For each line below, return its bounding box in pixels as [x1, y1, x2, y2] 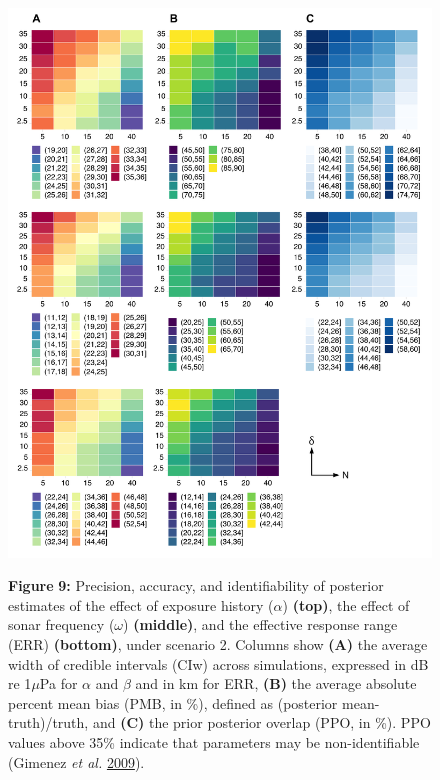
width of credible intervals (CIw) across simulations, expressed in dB [8, 653, 429, 674]
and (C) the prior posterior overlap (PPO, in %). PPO [92, 712, 431, 733]
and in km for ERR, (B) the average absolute [135, 673, 417, 694]
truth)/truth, [8, 712, 89, 733]
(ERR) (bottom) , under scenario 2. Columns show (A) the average [8, 633, 428, 654]
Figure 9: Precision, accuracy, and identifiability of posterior [8, 575, 384, 596]
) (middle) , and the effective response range [123, 614, 398, 635]
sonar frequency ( [8, 614, 115, 635]
